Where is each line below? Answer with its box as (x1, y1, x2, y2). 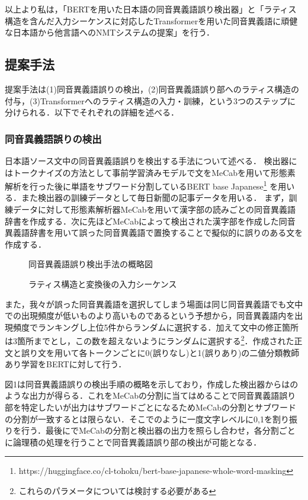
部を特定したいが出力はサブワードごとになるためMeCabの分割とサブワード (5, 400, 296, 413)
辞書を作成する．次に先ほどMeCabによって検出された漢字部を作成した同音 (5, 214, 296, 227)
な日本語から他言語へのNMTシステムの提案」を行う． (5, 26, 214, 39)
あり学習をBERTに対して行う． (5, 358, 127, 370)
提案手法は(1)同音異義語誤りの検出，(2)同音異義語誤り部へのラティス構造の (5, 82, 299, 95)
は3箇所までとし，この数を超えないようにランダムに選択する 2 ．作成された (5, 333, 294, 347)
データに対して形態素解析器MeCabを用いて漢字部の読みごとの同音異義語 (12, 203, 296, 216)
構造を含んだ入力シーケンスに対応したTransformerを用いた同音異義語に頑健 (5, 14, 298, 27)
